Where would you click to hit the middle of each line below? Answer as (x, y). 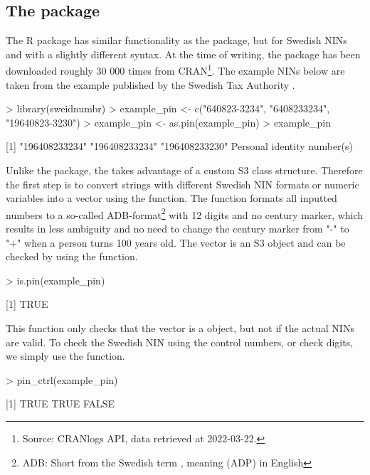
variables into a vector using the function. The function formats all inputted (171, 198)
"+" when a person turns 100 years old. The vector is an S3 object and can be (176, 242)
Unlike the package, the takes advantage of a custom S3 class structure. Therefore (184, 170)
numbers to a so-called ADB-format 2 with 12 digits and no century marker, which (185, 213)
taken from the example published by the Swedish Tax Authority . (150, 84)
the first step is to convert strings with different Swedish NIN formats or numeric (183, 184)
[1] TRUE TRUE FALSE (60, 404)
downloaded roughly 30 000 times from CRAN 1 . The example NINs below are (175, 70)
